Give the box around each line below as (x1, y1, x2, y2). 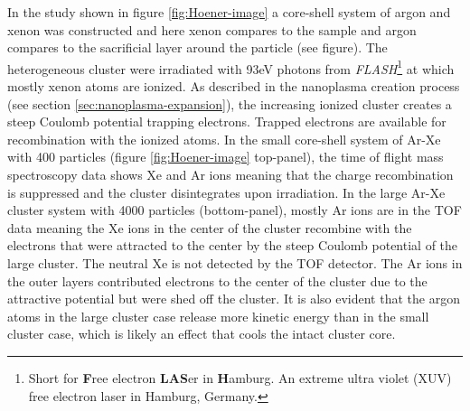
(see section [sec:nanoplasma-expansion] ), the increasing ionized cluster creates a (7, 94, 452, 113)
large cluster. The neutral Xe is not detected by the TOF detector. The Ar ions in (7, 253, 463, 272)
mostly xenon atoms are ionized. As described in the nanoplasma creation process (7, 77, 460, 96)
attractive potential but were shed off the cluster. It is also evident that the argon (7, 289, 460, 308)
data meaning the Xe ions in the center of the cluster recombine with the (7, 218, 412, 237)
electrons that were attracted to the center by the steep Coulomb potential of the (7, 236, 458, 255)
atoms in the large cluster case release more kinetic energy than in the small (7, 306, 429, 325)
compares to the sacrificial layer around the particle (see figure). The (7, 38, 388, 57)
